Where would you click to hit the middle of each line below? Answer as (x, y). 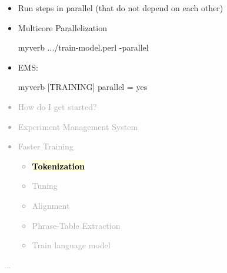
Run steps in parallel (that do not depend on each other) (121, 8)
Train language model (71, 245)
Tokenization (59, 166)
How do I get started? (57, 106)
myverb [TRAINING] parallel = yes (83, 87)
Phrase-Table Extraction (76, 225)
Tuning (45, 186)
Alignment (51, 205)
